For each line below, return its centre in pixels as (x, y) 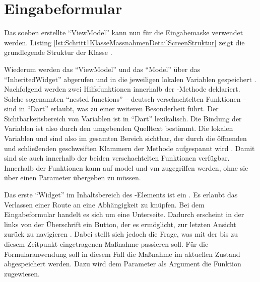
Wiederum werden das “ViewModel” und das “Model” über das (102, 69)
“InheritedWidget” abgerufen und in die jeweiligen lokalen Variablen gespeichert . (130, 79)
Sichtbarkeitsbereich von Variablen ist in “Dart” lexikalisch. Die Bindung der (123, 118)
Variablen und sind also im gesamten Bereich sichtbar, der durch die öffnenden (125, 138)
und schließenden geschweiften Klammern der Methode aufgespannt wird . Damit (129, 148)
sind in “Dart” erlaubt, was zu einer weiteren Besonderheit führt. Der (111, 109)
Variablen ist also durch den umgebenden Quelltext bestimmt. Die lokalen (119, 128)
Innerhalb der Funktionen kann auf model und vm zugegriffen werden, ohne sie (126, 167)
